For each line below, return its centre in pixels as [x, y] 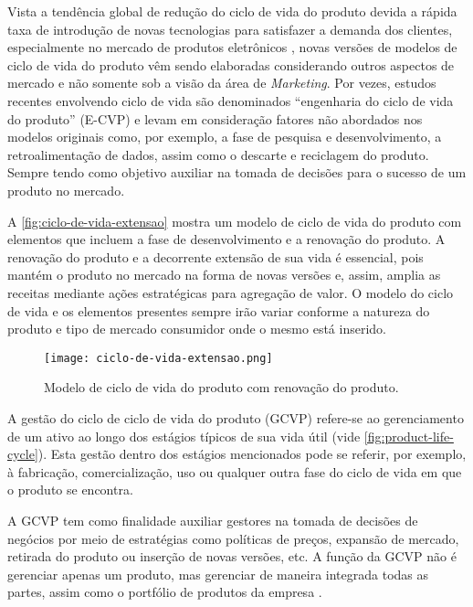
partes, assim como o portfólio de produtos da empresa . [165, 592]
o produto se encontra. [70, 490]
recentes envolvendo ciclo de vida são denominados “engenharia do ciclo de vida [231, 100]
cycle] [23, 454]
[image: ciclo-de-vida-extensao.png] [158, 358]
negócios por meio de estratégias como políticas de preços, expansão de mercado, [233, 538]
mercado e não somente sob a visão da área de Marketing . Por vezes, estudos [222, 83]
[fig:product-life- [409, 436]
